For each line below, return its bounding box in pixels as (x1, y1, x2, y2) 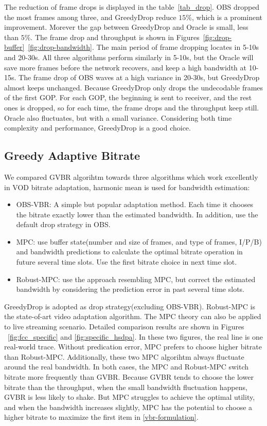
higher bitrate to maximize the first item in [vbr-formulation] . (4, 412, 199, 422)
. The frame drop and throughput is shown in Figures (30, 31, 200, 42)
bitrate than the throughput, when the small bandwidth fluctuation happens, (4, 381, 247, 392)
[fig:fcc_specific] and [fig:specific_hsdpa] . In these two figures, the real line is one (8, 331, 263, 342)
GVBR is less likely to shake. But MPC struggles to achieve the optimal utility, (4, 392, 255, 402)
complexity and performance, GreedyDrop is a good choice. (4, 122, 191, 133)
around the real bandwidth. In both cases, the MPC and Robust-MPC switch (4, 361, 249, 372)
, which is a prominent (192, 11, 263, 22)
